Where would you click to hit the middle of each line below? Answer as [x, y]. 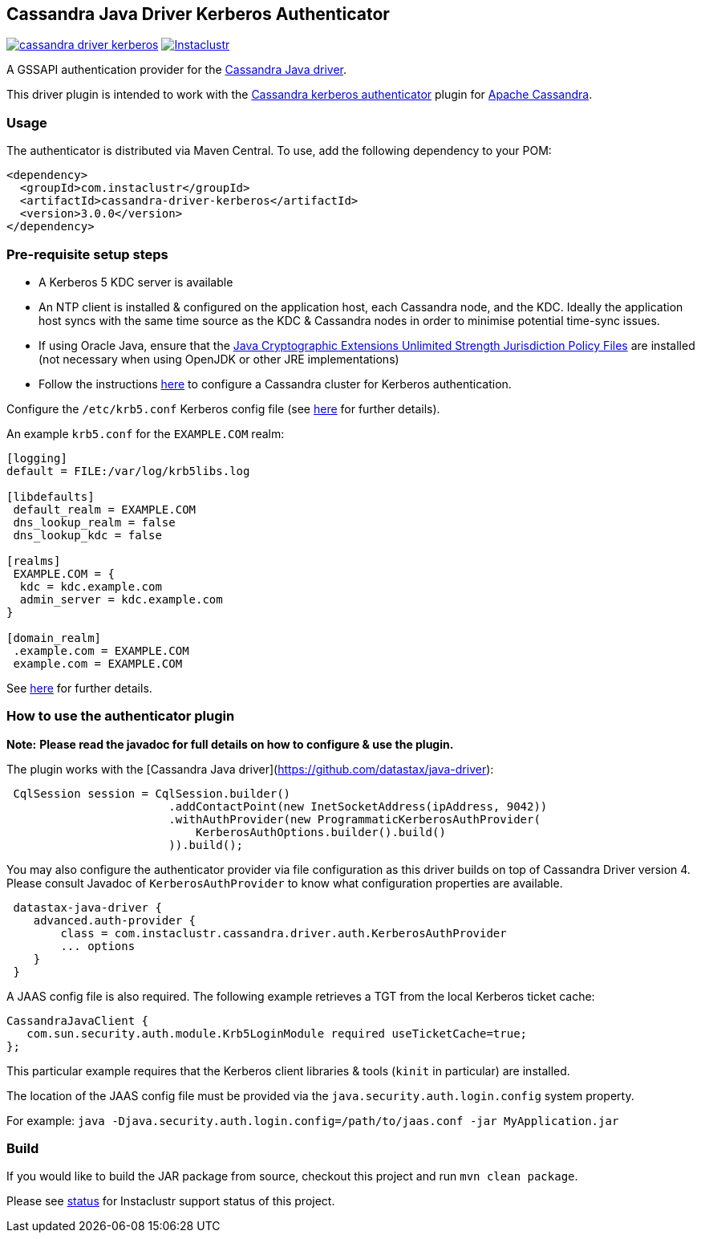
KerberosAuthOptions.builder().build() [321, 832]
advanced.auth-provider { [115, 920]
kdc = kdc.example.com [91, 586]
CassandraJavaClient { [78, 1020]
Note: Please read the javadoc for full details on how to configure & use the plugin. [230, 744]
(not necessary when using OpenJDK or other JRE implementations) [219, 359]
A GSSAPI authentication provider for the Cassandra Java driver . [177, 70]
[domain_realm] [54, 638]
